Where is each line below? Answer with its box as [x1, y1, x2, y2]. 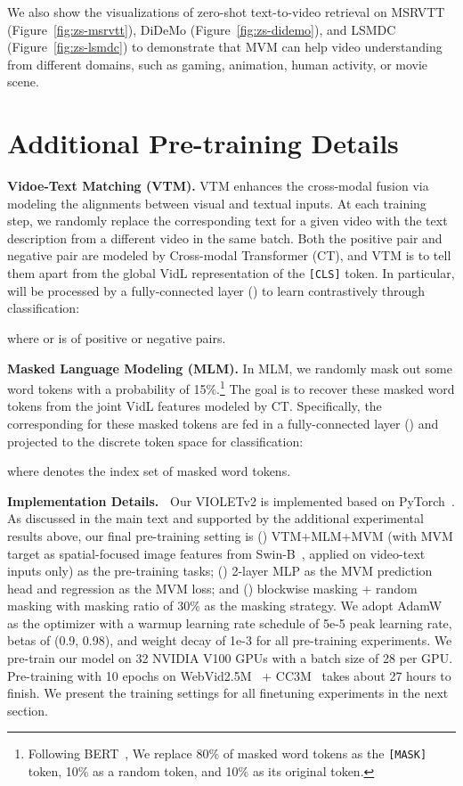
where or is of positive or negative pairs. [7, 328, 226, 347]
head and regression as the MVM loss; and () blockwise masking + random [7, 578, 418, 597]
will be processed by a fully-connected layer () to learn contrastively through [7, 281, 426, 299]
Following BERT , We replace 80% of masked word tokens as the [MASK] [28, 744, 427, 763]
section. [7, 700, 48, 719]
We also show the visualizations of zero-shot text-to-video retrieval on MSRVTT [7, 3, 445, 20]
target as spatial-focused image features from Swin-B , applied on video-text [7, 544, 426, 562]
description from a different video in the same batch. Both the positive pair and [7, 228, 443, 247]
